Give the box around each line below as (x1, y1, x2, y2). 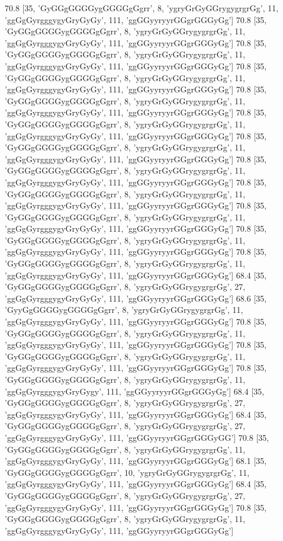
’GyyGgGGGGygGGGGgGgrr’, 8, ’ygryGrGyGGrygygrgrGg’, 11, (5, 303, 243, 316)
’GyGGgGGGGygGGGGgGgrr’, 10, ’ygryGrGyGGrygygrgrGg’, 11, (5, 466, 250, 478)
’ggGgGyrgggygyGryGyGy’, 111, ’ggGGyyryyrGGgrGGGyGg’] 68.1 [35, (5, 454, 267, 467)
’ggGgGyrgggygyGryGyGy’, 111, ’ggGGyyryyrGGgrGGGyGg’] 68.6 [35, (5, 292, 267, 304)
